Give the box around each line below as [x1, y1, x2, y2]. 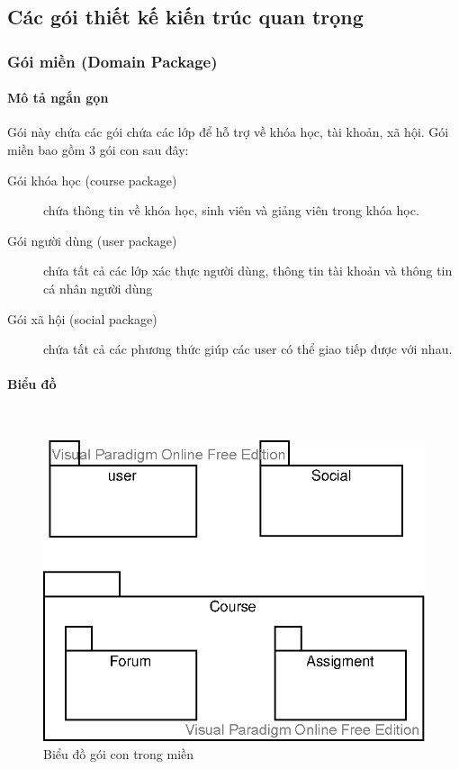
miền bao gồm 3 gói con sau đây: [7, 140, 189, 159]
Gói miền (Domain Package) [7, 50, 218, 72]
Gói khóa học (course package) [7, 170, 177, 189]
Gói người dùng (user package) [7, 231, 177, 249]
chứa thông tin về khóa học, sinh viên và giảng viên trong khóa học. [43, 201, 419, 220]
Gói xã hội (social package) [7, 309, 157, 328]
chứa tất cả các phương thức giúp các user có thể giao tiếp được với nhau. [43, 339, 453, 358]
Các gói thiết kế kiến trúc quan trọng [7, 3, 364, 31]
